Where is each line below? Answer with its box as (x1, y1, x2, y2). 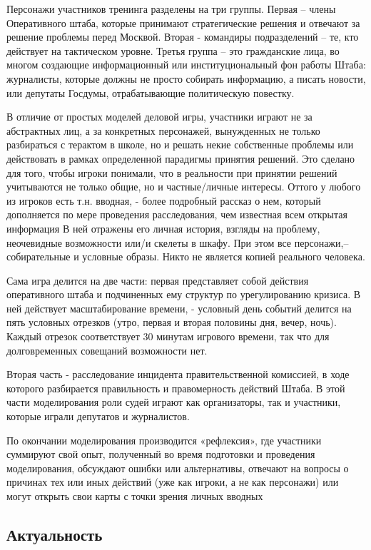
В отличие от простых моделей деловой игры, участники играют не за (6, 109, 312, 124)
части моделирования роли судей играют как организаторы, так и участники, (6, 394, 341, 409)
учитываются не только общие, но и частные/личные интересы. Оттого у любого (6, 179, 361, 194)
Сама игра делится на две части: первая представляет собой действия (6, 273, 309, 287)
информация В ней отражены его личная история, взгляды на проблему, (6, 220, 320, 235)
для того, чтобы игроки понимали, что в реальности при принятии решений (6, 165, 337, 180)
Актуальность (6, 523, 103, 545)
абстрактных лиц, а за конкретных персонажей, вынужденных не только (6, 123, 320, 138)
